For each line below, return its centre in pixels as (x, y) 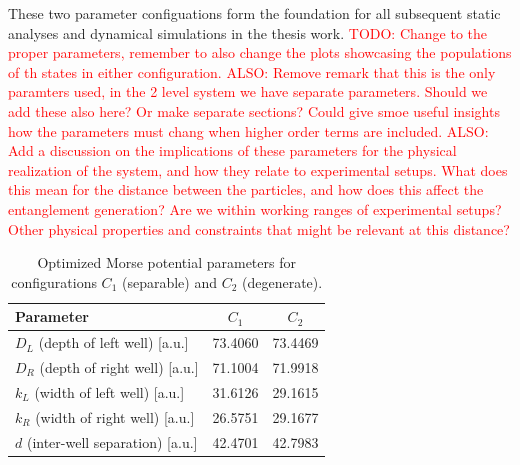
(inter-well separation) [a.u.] (112, 441)
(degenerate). (282, 281)
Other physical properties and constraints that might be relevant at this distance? (259, 228)
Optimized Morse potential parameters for (166, 262)
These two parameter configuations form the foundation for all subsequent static (254, 13)
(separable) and (169, 281)
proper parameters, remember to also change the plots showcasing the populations (260, 52)
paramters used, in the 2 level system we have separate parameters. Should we (248, 91)
